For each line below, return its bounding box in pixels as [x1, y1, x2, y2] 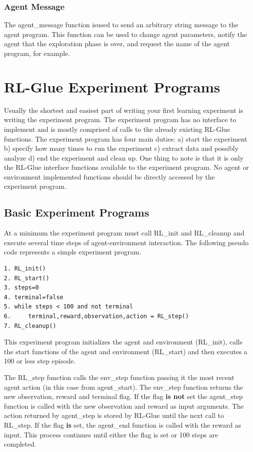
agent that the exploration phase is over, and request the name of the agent [4, 38, 230, 49]
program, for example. [4, 48, 70, 58]
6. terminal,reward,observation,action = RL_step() [4, 313, 189, 320]
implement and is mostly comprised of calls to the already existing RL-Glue [4, 124, 231, 134]
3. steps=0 [4, 284, 39, 291]
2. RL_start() [4, 274, 50, 282]
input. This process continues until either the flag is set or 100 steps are [4, 429, 218, 439]
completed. [4, 439, 37, 449]
